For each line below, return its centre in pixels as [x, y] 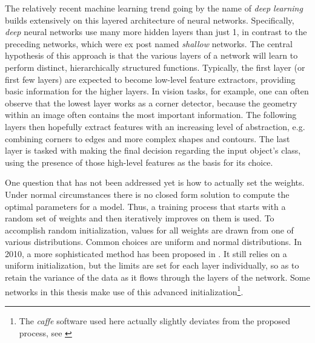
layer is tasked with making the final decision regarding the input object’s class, [153, 150]
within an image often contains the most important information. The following [151, 115]
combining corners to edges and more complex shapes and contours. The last [148, 138]
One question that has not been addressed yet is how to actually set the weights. [155, 182]
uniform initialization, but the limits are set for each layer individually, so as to [152, 265]
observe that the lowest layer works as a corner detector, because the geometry [151, 103]
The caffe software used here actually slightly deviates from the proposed [155, 320]
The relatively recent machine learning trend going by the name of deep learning [154, 8]
